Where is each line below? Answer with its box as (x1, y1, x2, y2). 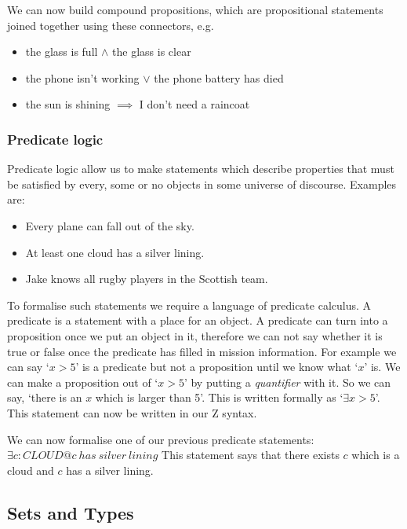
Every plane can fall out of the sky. (25, 217, 194, 233)
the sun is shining (25, 96, 111, 112)
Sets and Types (7, 500, 134, 524)
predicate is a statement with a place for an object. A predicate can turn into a (7, 312, 388, 329)
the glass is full (25, 43, 98, 60)
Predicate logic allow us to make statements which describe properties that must (7, 160, 394, 177)
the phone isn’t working (25, 69, 140, 86)
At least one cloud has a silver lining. (25, 244, 205, 260)
